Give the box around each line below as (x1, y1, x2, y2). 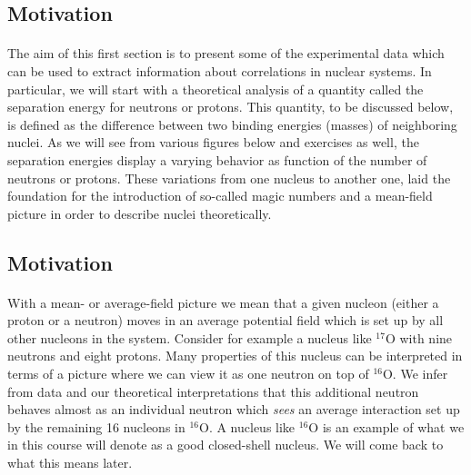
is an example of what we (322, 417, 465, 436)
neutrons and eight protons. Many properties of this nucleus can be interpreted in (7, 346, 463, 365)
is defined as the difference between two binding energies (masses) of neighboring (7, 114, 457, 134)
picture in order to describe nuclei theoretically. (7, 203, 272, 223)
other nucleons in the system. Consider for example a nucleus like (7, 328, 372, 347)
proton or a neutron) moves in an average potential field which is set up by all (7, 311, 444, 330)
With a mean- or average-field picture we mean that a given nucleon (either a (7, 292, 439, 312)
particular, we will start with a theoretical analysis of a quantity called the (7, 79, 424, 98)
